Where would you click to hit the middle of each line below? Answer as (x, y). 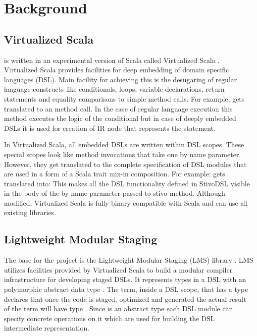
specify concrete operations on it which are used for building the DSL (109, 318)
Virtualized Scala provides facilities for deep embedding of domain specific (117, 70)
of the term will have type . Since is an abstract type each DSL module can (119, 308)
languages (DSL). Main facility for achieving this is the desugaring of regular (121, 79)
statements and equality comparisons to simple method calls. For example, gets (124, 98)
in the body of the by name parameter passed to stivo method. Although (115, 193)
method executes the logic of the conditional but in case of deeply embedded (120, 118)
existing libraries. (30, 212)
